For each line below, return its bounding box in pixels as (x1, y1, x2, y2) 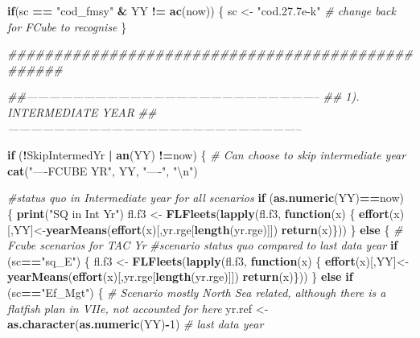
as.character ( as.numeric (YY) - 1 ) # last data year (7, 315, 264, 332)
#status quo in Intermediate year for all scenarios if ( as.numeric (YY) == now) (7, 189, 404, 206)
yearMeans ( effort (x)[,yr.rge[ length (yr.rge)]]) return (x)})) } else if (7, 268, 353, 285)
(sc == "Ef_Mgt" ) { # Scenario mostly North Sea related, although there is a (7, 283, 386, 300)
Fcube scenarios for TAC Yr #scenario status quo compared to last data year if (7, 237, 398, 253)
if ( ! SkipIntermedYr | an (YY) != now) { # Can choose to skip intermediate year (7, 146, 406, 163)
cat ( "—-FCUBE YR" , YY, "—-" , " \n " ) (7, 162, 198, 179)
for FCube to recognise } (7, 18, 127, 35)
